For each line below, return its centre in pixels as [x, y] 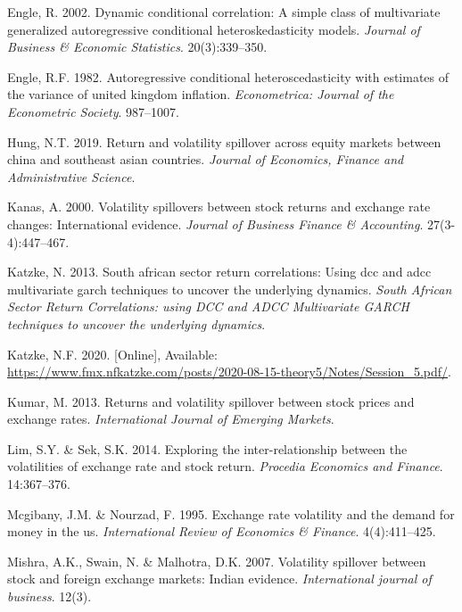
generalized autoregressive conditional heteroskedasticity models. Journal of [214, 29]
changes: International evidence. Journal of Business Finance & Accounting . [215, 223]
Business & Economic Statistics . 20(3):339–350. [137, 47]
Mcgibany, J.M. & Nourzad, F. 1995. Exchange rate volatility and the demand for [231, 513]
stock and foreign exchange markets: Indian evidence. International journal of [219, 579]
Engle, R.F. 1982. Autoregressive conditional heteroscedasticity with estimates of [228, 76]
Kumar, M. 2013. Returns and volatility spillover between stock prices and [211, 401]
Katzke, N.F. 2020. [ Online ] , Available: [112, 354]
